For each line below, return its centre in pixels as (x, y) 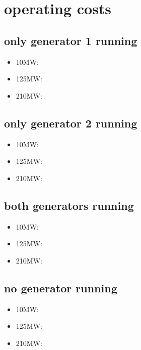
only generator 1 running (71, 40)
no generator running (61, 288)
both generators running (69, 205)
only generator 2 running (71, 123)
